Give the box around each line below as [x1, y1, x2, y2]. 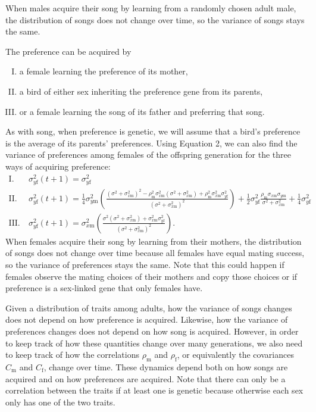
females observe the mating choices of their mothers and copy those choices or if [5, 270, 298, 282]
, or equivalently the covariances [177, 348, 294, 361]
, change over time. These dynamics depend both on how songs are [43, 361, 288, 373]
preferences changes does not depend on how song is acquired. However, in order [5, 325, 299, 338]
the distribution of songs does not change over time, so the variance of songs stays [5, 13, 305, 26]
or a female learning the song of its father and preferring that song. [19, 105, 265, 117]
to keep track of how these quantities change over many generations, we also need [5, 336, 303, 349]
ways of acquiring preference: [5, 160, 111, 172]
